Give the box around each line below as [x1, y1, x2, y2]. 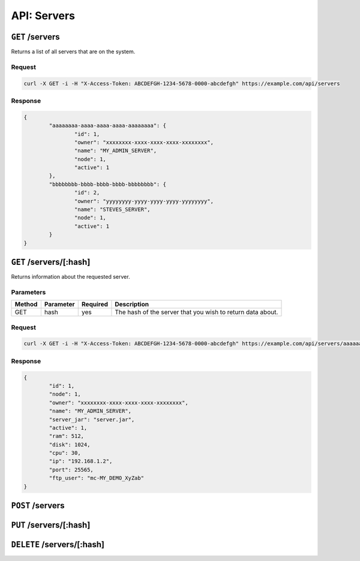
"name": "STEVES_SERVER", [74, 206, 151, 213]
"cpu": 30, [49, 450, 81, 457]
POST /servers [11, 500, 65, 511]
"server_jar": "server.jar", [49, 416, 135, 423]
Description [115, 300, 149, 309]
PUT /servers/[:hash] [11, 520, 91, 530]
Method [14, 300, 38, 309]
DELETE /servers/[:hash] [11, 539, 105, 550]
